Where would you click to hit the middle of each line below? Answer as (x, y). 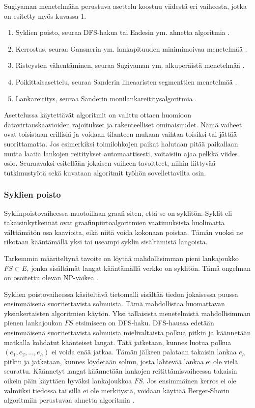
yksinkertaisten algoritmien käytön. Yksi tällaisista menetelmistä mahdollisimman (127, 313)
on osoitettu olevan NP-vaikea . (51, 277)
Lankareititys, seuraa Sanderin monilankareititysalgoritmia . (106, 98)
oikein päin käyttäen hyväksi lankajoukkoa (68, 381)
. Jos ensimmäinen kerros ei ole (189, 381)
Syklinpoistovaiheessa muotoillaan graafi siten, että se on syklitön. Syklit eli (118, 213)
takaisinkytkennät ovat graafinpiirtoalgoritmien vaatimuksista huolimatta (114, 222)
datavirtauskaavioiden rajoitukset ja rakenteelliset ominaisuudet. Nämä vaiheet (123, 124)
